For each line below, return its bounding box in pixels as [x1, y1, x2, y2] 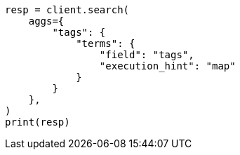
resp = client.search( [5, 4, 130, 15]
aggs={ [28, 15, 65, 27]
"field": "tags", [99, 49, 194, 60]
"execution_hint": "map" [99, 60, 236, 72]
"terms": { [76, 38, 135, 49]
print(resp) [5, 116, 70, 128]
